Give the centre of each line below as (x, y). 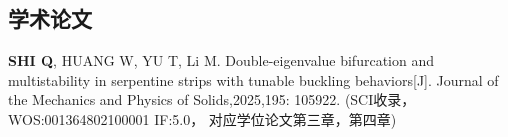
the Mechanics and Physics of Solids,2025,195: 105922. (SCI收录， (212, 99)
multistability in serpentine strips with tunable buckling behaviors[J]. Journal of (253, 79)
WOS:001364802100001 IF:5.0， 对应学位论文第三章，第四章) (202, 118)
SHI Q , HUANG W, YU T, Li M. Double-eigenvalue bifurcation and (221, 60)
